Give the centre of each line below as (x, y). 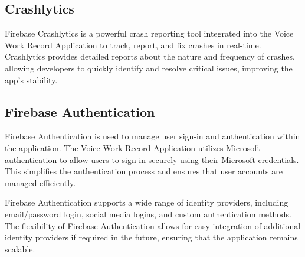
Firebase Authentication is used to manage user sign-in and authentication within (152, 136)
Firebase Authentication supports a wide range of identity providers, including (147, 202)
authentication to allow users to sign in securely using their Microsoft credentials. (152, 159)
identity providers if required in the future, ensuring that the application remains (151, 237)
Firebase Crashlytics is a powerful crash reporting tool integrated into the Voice (149, 33)
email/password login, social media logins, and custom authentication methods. (148, 214)
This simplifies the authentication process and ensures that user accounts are (144, 171)
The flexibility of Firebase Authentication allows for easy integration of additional (153, 225)
